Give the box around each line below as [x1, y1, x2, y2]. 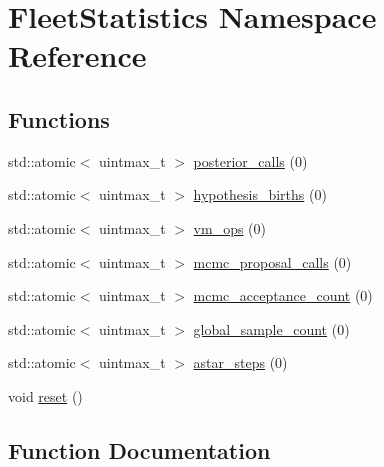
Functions [8, 103, 110, 134]
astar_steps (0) [193, 352, 288, 373]
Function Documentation [8, 434, 271, 465]
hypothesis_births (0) [193, 184, 327, 205]
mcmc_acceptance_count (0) [193, 285, 373, 306]
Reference [8, 35, 147, 76]
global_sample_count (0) [193, 318, 350, 339]
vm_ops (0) [193, 217, 266, 238]
